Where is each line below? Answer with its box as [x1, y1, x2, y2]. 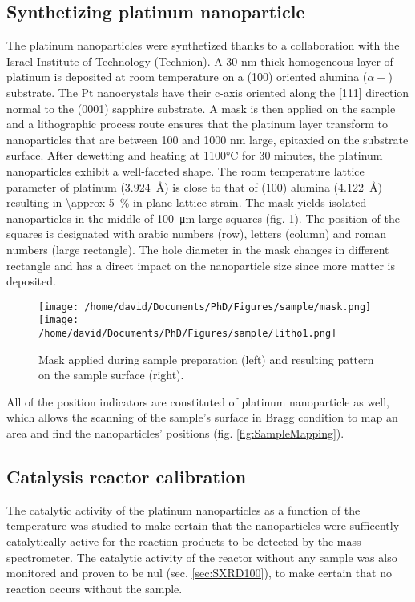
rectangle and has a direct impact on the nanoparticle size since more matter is [6, 257, 396, 273]
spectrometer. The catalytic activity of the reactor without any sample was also [6, 548, 397, 565]
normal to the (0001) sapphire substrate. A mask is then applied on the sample [6, 99, 396, 116]
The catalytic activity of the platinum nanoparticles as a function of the [6, 501, 361, 518]
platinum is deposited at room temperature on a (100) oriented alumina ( [6, 68, 368, 85]
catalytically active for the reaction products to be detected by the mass [6, 533, 361, 550]
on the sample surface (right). [38, 366, 184, 383]
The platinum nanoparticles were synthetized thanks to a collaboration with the [6, 37, 400, 54]
